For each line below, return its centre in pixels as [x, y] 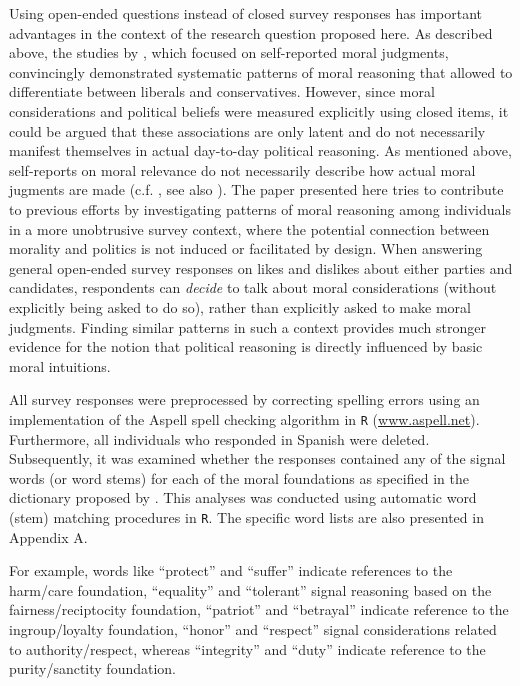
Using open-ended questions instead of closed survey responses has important [245, 13]
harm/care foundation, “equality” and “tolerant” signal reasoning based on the [250, 589]
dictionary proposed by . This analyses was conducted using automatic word [243, 497]
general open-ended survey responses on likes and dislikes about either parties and [261, 267]
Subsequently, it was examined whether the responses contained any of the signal [257, 458]
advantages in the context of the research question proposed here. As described [251, 32]
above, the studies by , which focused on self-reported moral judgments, [229, 52]
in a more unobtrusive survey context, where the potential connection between [249, 228]
